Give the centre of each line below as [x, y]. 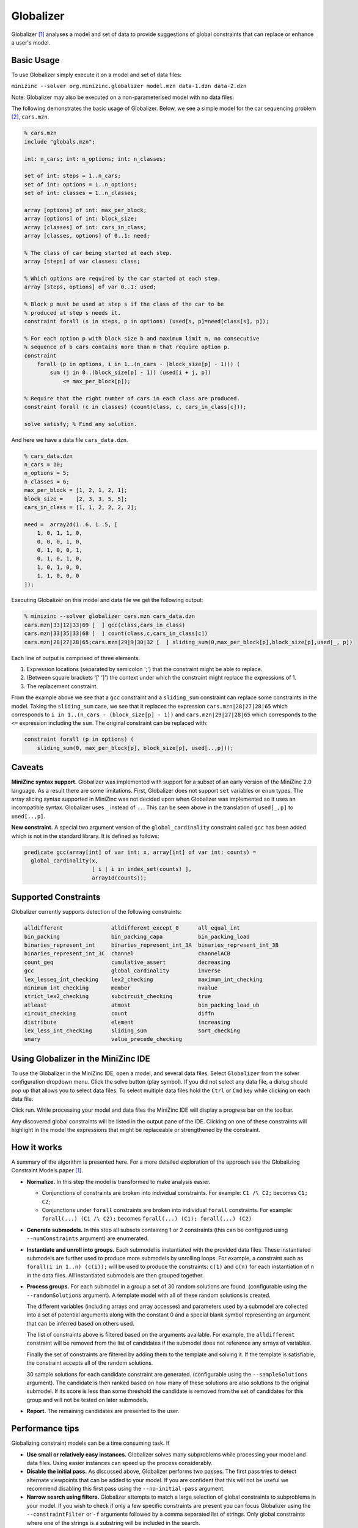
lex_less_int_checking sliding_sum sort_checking [132, 1030]
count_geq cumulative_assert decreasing [127, 962]
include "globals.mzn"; [60, 141]
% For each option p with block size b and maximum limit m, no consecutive [142, 338]
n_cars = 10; [44, 465]
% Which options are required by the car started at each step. [122, 279]
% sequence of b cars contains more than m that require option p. [127, 347]
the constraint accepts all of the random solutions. [90, 1363]
